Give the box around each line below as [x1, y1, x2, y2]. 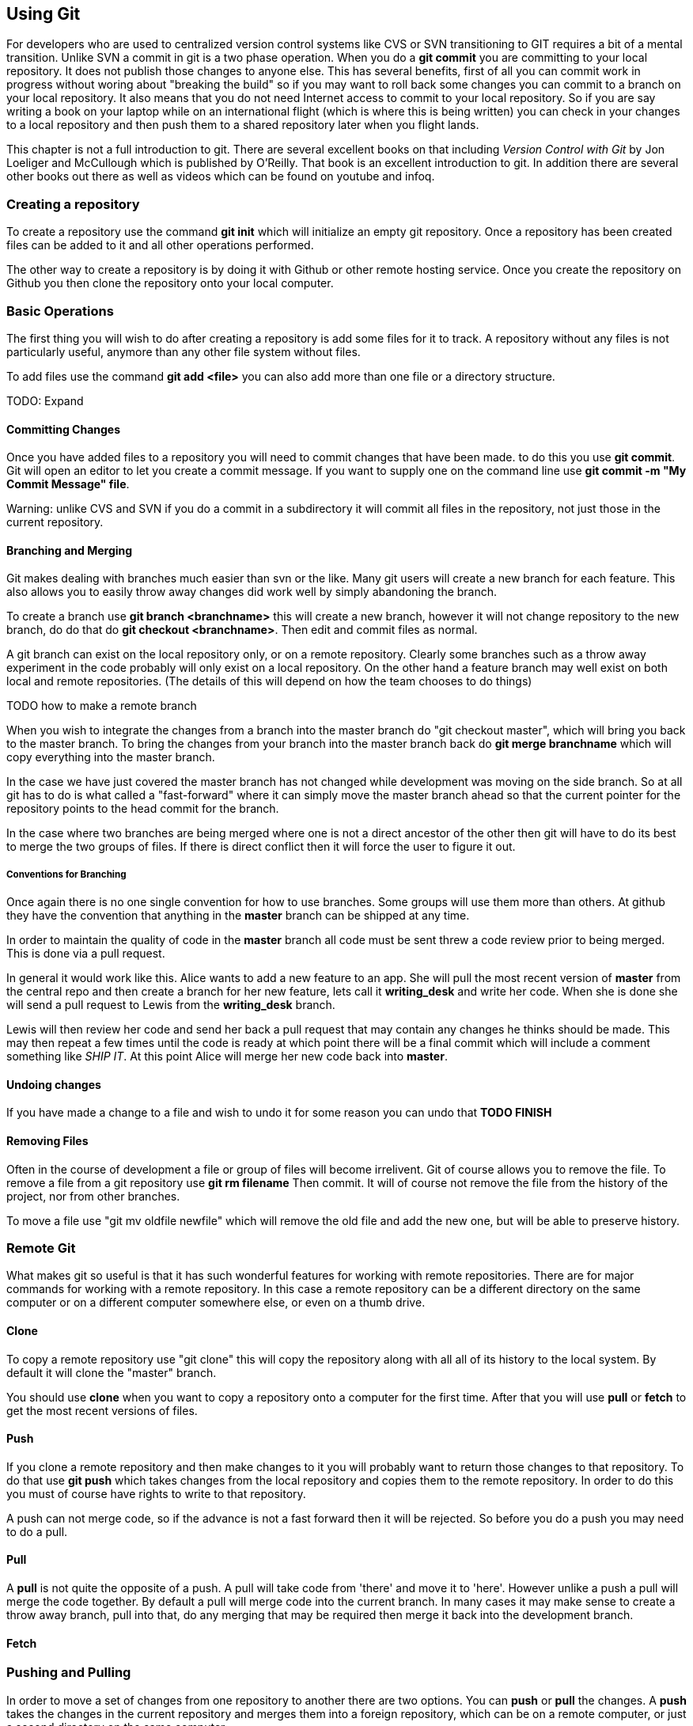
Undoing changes [6, 1077, 101, 1091]
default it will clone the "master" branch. [6, 1365, 217, 1379]
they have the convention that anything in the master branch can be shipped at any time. [6, 909, 470, 923]
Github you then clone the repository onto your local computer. [6, 276, 334, 290]
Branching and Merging [6, 543, 133, 557]
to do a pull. [6, 1524, 68, 1538]
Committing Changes [6, 422, 121, 436]
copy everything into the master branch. [6, 750, 215, 764]
